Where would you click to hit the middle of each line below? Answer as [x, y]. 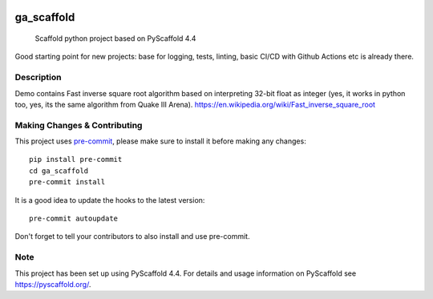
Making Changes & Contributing [79, 125]
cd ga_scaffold [59, 171]
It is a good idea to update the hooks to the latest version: [110, 200]
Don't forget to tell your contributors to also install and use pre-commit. [132, 236]
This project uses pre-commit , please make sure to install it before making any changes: [160, 141]
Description [38, 78]
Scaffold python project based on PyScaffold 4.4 [115, 38]
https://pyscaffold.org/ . [53, 284]
